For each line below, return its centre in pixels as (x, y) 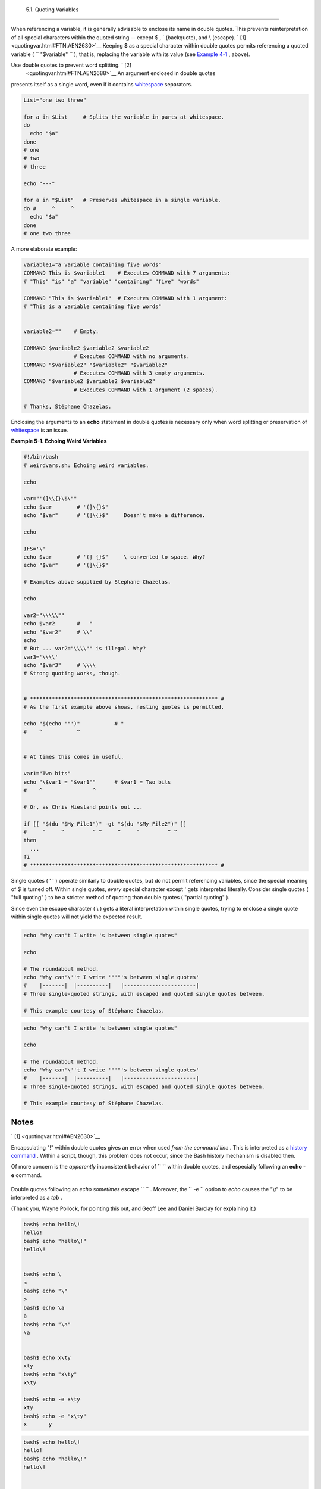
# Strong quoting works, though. (72, 674)
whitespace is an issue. (40, 430)
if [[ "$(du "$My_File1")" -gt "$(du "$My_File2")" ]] (105, 824)
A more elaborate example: (44, 249)
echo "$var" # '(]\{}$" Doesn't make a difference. (114, 515)
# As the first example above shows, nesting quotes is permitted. (124, 707)
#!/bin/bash (41, 457)
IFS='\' (34, 549)
